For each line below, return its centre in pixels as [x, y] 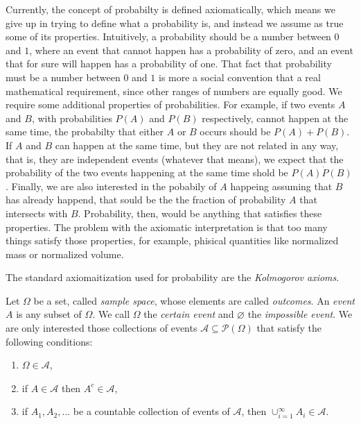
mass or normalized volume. [65, 254]
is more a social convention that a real [239, 77]
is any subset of [49, 314]
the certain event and [189, 314]
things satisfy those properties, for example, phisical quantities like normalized [172, 240]
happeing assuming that [281, 186]
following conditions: [49, 341]
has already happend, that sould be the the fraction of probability [146, 200]
